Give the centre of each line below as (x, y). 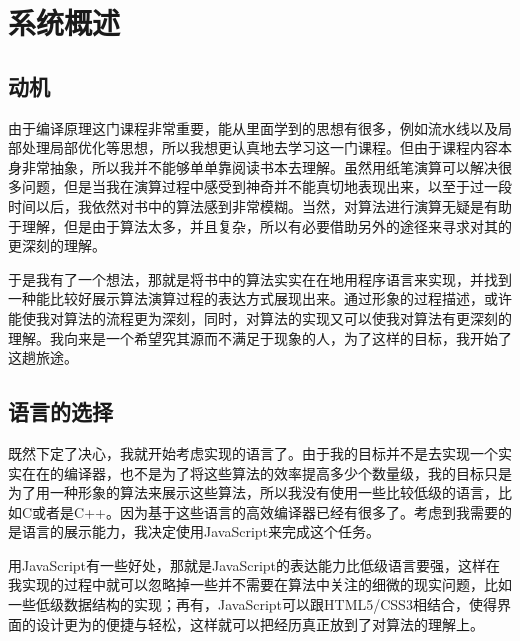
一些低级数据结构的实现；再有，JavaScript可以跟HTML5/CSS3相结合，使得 (252, 604)
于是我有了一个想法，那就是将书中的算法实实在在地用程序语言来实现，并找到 (260, 278)
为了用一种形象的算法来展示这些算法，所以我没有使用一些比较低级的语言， (253, 492)
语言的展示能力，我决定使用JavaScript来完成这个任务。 (201, 531)
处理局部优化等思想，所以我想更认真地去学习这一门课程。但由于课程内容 (259, 147)
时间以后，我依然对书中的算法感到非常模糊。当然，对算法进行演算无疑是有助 (260, 205)
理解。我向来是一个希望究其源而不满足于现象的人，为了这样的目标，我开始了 (260, 337)
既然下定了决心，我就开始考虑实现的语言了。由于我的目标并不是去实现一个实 (260, 452)
